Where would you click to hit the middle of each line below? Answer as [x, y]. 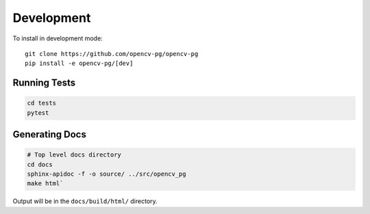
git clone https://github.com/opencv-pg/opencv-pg [112, 54]
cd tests [42, 103]
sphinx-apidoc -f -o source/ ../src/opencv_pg [107, 174]
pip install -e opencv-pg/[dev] [79, 64]
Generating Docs [50, 134]
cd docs [40, 164]
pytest [38, 112]
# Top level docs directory [74, 155]
